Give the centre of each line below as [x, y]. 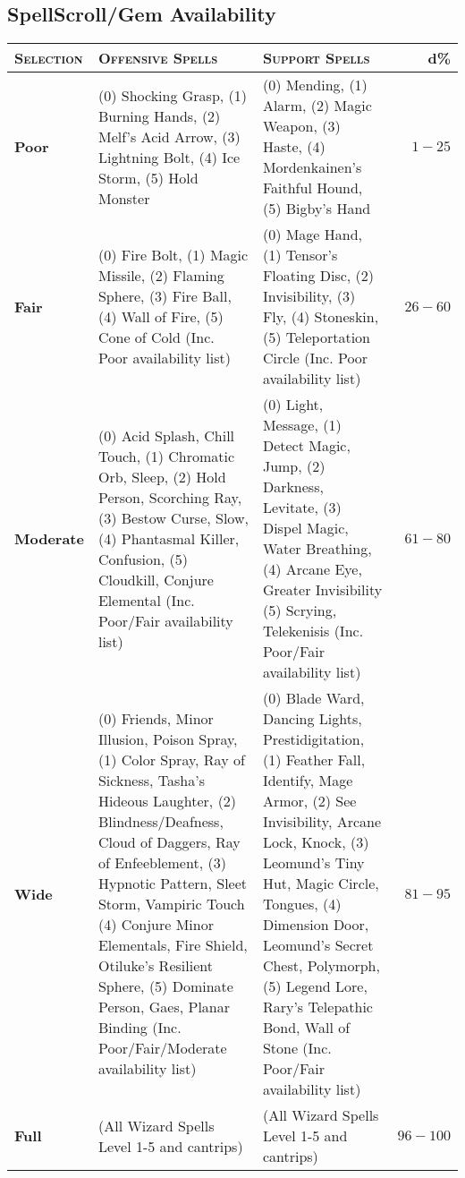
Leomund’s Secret [318, 945]
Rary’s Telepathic [317, 1007]
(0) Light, [293, 405]
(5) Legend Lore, [315, 986]
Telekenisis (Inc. [313, 631]
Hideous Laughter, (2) [167, 801]
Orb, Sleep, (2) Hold [162, 476]
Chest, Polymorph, [321, 966]
